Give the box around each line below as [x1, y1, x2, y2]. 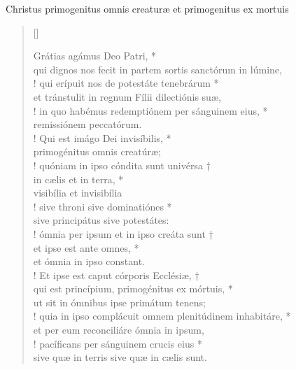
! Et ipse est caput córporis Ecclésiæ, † [33, 267, 199, 282]
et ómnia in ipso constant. [33, 254, 146, 269]
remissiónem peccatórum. [33, 117, 142, 131]
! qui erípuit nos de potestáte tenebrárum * [33, 76, 219, 90]
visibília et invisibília [33, 185, 122, 200]
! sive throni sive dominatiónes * [33, 199, 172, 213]
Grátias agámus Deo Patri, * [33, 48, 157, 63]
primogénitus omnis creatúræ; [33, 144, 162, 159]
